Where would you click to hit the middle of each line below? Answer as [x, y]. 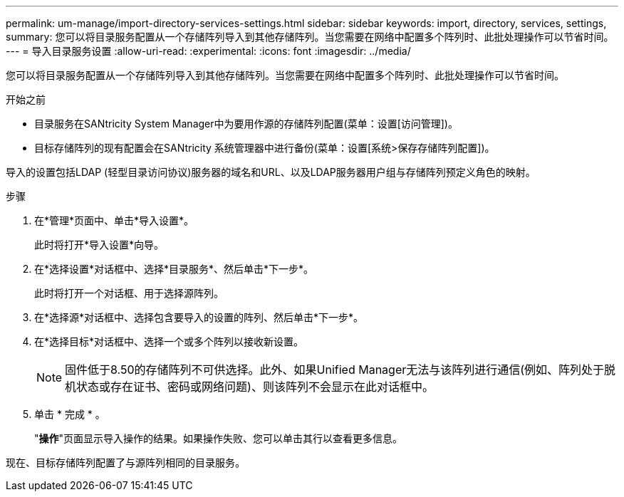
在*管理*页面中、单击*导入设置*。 [114, 220]
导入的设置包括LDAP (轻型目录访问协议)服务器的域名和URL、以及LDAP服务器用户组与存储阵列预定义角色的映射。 [271, 172]
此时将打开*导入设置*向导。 [99, 245]
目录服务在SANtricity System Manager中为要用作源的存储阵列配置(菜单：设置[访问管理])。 [246, 124]
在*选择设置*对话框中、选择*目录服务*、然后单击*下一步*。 [174, 269]
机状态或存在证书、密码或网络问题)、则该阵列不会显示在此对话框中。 [249, 387]
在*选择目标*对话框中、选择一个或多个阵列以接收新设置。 [169, 341]
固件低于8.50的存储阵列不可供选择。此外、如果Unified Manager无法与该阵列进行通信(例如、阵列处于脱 [340, 370]
